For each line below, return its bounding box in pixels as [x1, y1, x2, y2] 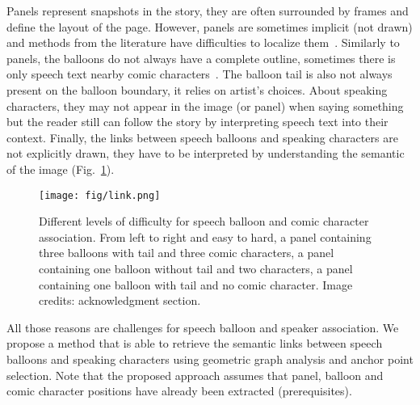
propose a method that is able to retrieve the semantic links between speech [6, 335, 383, 352]
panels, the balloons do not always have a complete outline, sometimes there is [6, 49, 396, 66]
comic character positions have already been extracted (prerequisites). [6, 382, 352, 399]
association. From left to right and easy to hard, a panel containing [39, 228, 372, 245]
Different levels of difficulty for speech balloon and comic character [39, 213, 369, 230]
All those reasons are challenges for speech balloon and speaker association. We [6, 319, 399, 335]
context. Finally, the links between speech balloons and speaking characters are [6, 129, 398, 146]
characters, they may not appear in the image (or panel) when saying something [6, 97, 404, 114]
